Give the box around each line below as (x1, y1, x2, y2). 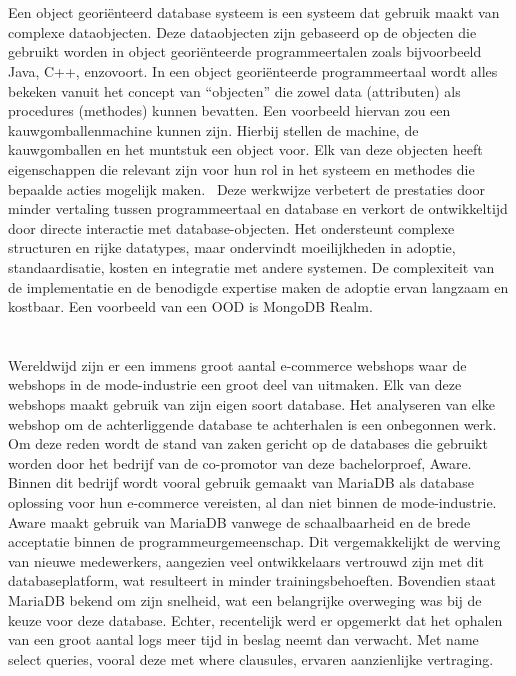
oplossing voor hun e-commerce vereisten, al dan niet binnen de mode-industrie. (8, 492, 497, 513)
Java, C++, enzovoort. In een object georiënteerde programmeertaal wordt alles (8, 60, 498, 81)
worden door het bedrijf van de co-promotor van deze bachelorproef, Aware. (8, 452, 472, 473)
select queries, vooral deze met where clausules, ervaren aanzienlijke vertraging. (8, 648, 494, 669)
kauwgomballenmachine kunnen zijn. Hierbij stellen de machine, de (8, 119, 419, 140)
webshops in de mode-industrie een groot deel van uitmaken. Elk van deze (8, 374, 462, 395)
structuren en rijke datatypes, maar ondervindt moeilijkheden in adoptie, (8, 237, 456, 258)
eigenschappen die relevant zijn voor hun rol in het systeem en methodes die (8, 158, 475, 179)
